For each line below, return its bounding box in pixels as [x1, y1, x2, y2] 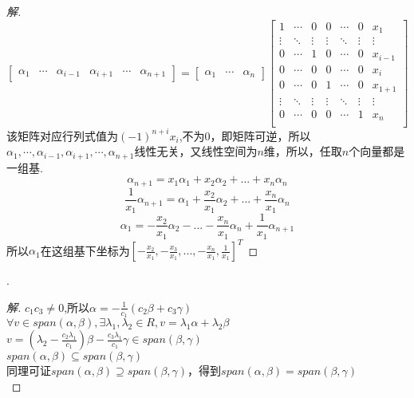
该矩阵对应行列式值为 [6, 127, 118, 144]
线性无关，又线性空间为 [134, 143, 258, 160]
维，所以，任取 [263, 143, 342, 160]
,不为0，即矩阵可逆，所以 [179, 127, 311, 144]
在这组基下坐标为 [40, 242, 130, 258]
